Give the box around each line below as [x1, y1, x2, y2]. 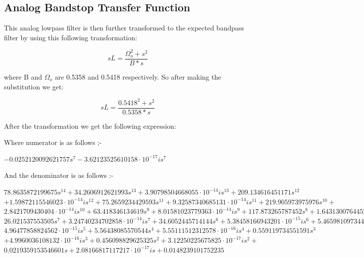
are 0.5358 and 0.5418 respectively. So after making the [55, 71, 221, 82]
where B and [4, 71, 42, 82]
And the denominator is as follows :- [4, 170, 114, 180]
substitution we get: [4, 81, 64, 91]
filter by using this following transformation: [4, 32, 137, 42]
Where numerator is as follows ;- [4, 137, 102, 147]
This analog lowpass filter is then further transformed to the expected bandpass [4, 23, 244, 33]
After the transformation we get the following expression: [4, 120, 176, 131]
